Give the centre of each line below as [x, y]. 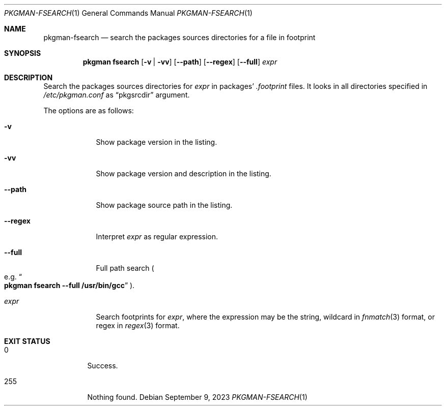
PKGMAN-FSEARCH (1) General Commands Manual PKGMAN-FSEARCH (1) [128, 13]
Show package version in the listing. [157, 142]
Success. [103, 366]
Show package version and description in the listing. [184, 174]
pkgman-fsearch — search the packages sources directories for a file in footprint [179, 37]
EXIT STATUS [27, 341]
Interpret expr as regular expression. [157, 236]
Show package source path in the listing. [164, 205]
